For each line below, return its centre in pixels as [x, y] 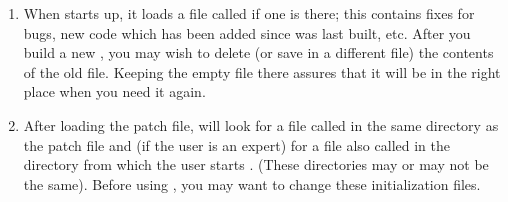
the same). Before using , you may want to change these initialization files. [252, 183]
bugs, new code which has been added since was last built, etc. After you [247, 32]
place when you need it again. [114, 91]
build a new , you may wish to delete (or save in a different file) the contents [258, 52]
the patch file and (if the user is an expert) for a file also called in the [236, 144]
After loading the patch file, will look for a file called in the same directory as [261, 124]
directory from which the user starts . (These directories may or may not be [256, 164]
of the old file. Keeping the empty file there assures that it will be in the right [262, 71]
